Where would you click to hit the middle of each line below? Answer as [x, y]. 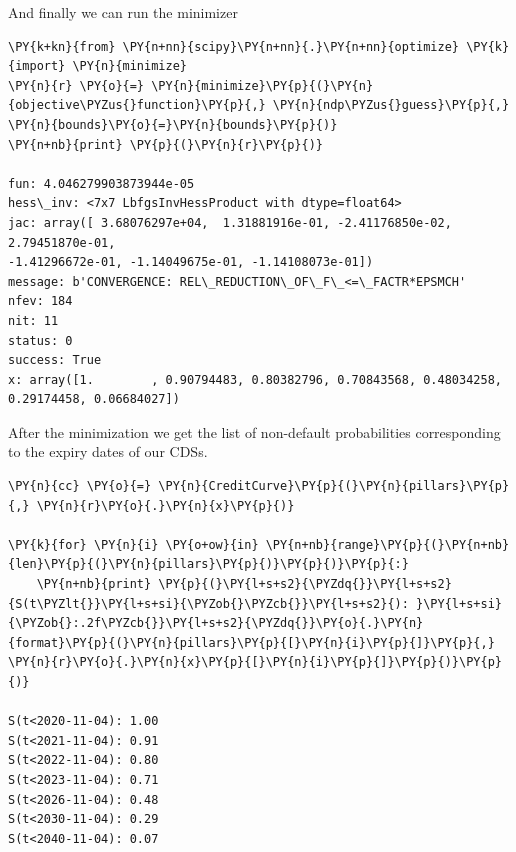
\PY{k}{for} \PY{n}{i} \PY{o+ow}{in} [133, 544]
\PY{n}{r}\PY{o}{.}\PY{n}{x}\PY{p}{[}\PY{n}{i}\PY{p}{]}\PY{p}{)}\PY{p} [255, 662]
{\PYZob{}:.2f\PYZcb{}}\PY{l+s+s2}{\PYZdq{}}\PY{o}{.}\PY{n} [216, 623]
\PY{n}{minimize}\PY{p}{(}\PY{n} [262, 85]
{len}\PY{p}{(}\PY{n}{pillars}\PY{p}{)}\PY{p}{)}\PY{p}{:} [208, 564]
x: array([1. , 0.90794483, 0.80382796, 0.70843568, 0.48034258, [255, 379]
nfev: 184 [40, 301]
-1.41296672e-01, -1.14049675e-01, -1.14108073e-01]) [191, 262]
